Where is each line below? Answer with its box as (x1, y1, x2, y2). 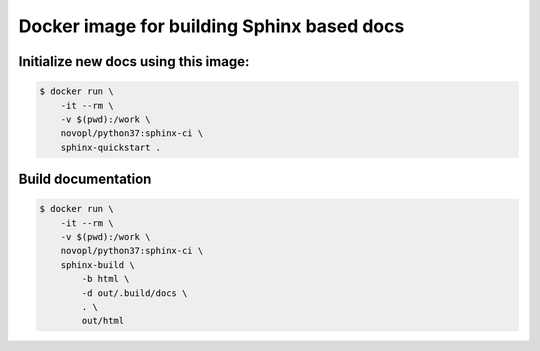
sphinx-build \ (60, 259, 135, 270)
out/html (81, 315, 125, 327)
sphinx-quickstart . (60, 141, 162, 153)
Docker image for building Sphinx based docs (18, 15, 405, 37)
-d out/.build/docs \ (81, 287, 188, 299)
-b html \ (81, 273, 130, 285)
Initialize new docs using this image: (18, 53, 250, 70)
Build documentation (18, 171, 152, 188)
